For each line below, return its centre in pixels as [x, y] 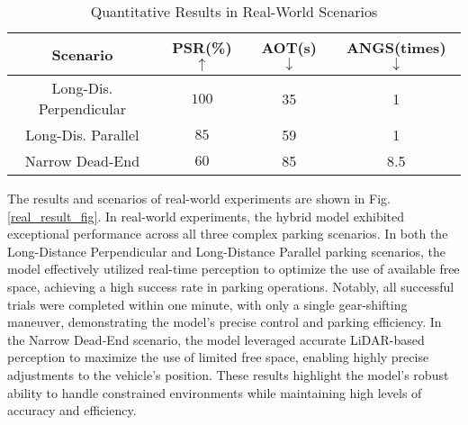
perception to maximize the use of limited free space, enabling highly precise [218, 357]
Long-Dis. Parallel [82, 135]
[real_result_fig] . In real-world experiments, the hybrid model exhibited [206, 216]
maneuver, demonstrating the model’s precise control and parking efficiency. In [225, 322]
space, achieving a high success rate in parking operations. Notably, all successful [231, 286]
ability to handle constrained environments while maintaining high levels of [215, 392]
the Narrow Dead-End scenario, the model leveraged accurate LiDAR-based [216, 339]
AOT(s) [289, 47]
